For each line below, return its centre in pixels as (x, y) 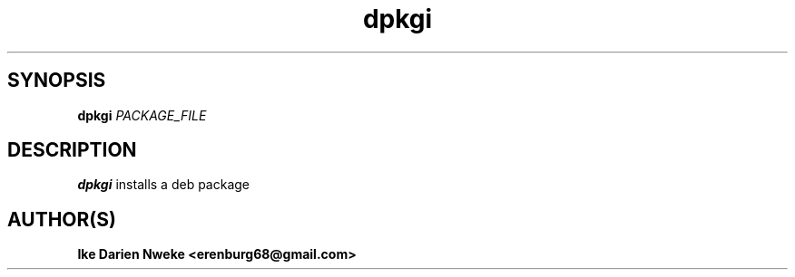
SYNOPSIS (57, 81)
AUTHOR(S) (62, 219)
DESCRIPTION (72, 150)
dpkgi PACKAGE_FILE (142, 115)
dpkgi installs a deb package (164, 185)
